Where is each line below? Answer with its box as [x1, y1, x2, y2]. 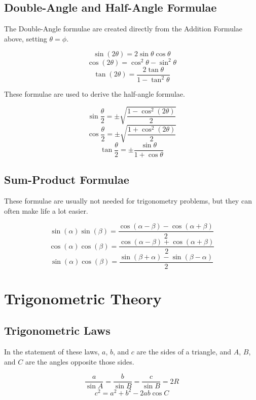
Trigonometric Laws [4, 323, 111, 338]
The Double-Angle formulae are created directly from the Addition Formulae [4, 23, 243, 34]
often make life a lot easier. [4, 205, 88, 216]
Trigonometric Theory [4, 288, 162, 308]
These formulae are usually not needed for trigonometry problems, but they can [4, 195, 252, 206]
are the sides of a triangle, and [136, 346, 232, 357]
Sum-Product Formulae [4, 172, 129, 187]
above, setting [4, 33, 47, 44]
